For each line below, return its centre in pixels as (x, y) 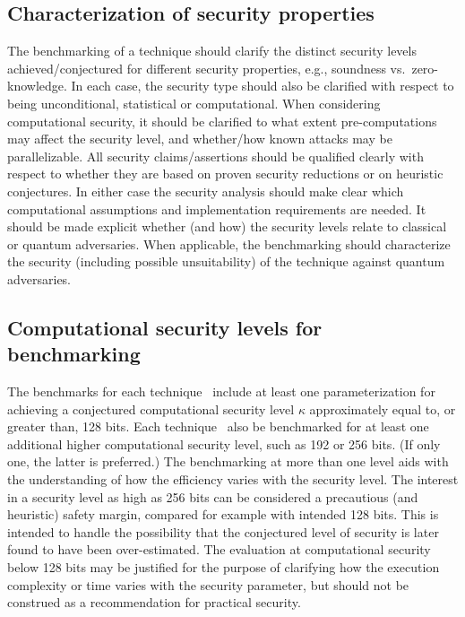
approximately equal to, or (383, 408)
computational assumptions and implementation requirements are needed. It (217, 209)
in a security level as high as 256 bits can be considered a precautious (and (213, 496)
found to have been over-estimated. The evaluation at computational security (219, 549)
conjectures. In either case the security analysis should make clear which (206, 191)
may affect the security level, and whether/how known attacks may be (200, 139)
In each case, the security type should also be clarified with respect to (263, 86)
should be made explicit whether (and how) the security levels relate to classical (227, 226)
